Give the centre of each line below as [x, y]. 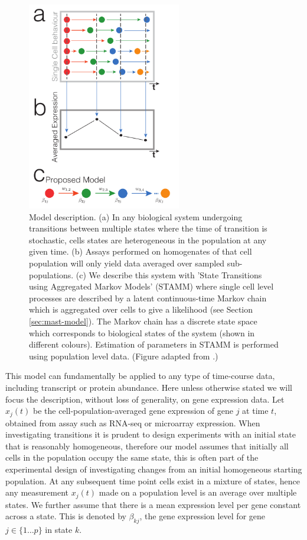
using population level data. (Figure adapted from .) [124, 356]
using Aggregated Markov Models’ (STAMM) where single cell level [151, 286]
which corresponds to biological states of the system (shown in [142, 332]
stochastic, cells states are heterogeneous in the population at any [148, 240]
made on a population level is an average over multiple [198, 492]
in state [59, 530]
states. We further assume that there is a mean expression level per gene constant [153, 504]
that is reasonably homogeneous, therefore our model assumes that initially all [147, 446]
